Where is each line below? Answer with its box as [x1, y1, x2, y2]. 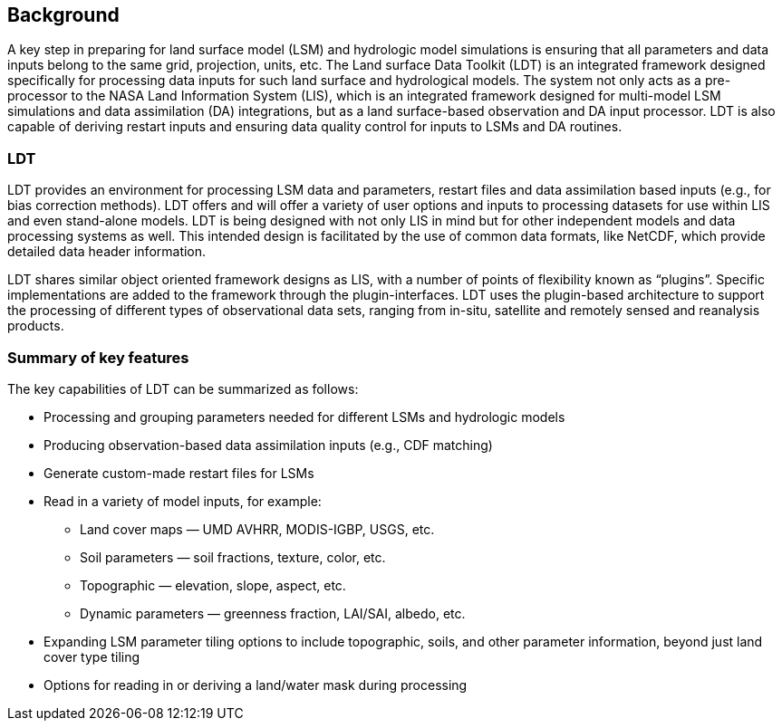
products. [7, 318, 64, 334]
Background [7, 4, 120, 26]
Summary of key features [7, 348, 189, 367]
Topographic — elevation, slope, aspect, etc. [80, 577, 346, 593]
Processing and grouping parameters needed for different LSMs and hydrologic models [43, 408, 565, 425]
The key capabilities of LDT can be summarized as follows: [7, 380, 359, 397]
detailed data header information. [7, 244, 207, 260]
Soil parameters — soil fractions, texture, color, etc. [80, 549, 386, 565]
